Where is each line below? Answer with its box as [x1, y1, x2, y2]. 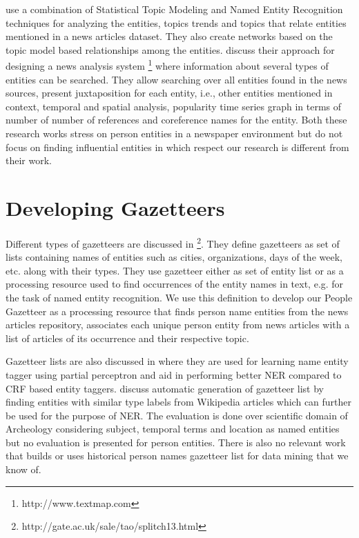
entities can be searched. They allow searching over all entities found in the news [6, 72, 347, 86]
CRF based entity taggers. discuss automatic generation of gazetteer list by [6, 381, 324, 395]
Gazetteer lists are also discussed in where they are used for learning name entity [6, 354, 349, 368]
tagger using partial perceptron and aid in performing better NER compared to [6, 367, 342, 381]
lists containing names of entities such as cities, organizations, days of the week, [6, 250, 342, 264]
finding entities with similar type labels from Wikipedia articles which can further [6, 395, 352, 409]
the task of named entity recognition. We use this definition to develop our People [6, 290, 353, 304]
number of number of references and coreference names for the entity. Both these [6, 112, 347, 127]
